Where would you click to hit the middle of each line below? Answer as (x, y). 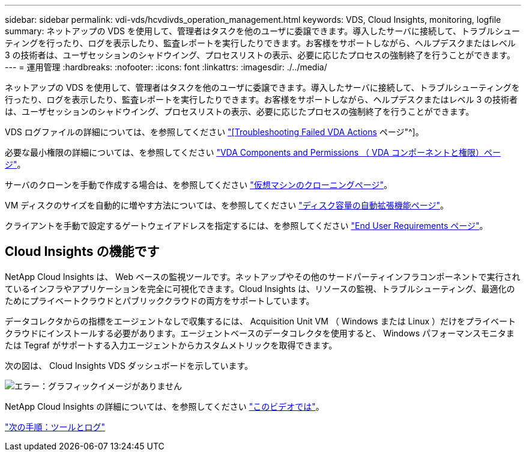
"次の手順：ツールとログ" (55, 427)
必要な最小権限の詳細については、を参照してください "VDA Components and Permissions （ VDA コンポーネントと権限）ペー (253, 152)
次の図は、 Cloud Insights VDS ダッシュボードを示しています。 (129, 365)
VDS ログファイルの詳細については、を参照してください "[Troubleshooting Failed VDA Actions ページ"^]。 (214, 132)
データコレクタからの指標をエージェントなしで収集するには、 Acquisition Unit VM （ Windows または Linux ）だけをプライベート (261, 321)
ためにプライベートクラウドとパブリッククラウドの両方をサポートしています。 (160, 300)
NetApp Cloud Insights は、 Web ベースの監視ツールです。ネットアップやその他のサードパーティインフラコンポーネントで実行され (263, 276)
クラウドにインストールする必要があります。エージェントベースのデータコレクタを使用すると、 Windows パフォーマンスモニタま (260, 333)
